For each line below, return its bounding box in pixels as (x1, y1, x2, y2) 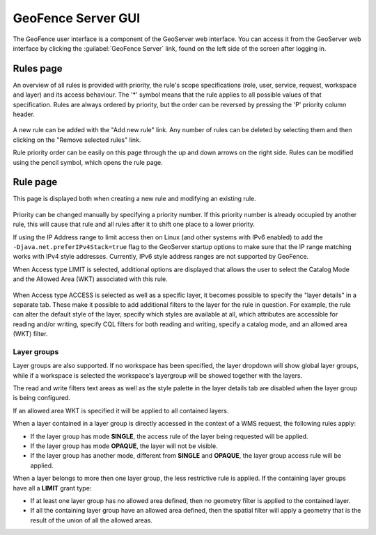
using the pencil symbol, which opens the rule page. (13, 158, 163, 166)
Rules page (13, 63, 63, 74)
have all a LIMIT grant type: (13, 484, 92, 492)
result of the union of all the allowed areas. (30, 516, 153, 525)
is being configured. (13, 394, 71, 402)
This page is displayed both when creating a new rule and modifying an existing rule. (13, 195, 257, 203)
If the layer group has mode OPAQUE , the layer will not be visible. (30, 442, 219, 450)
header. (13, 110, 35, 118)
